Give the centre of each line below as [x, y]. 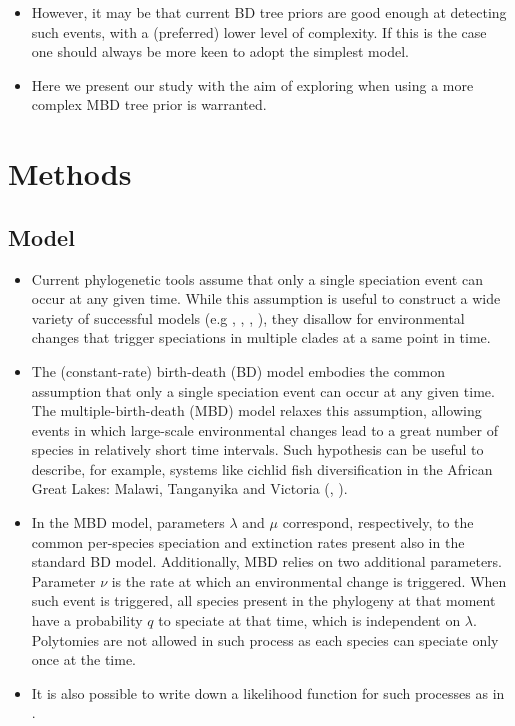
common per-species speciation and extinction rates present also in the [248, 541]
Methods [70, 173]
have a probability [87, 620]
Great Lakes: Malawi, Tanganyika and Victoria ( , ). [189, 488]
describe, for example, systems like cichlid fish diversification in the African [262, 468]
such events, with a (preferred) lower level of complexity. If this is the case [259, 31]
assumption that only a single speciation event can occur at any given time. [263, 390]
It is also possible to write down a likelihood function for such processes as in [268, 692]
